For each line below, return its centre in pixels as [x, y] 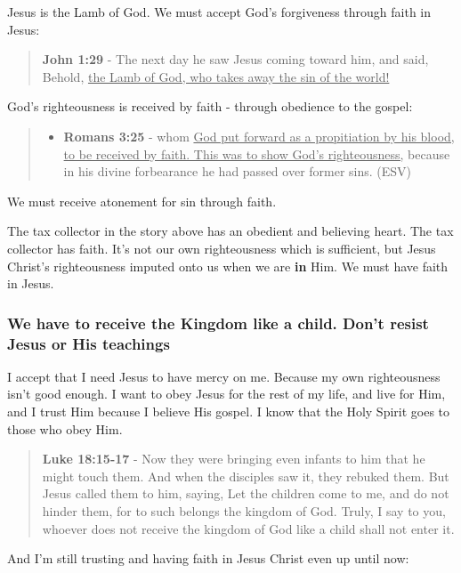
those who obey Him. [65, 428]
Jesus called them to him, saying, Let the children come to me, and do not [246, 493]
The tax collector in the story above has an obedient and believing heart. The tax [230, 231]
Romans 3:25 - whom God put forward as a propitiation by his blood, [259, 136]
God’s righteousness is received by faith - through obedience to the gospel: [210, 106]
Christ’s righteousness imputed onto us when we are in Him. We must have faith [228, 266]
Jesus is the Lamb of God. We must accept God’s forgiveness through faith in [219, 12]
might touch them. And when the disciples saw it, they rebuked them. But [246, 476]
